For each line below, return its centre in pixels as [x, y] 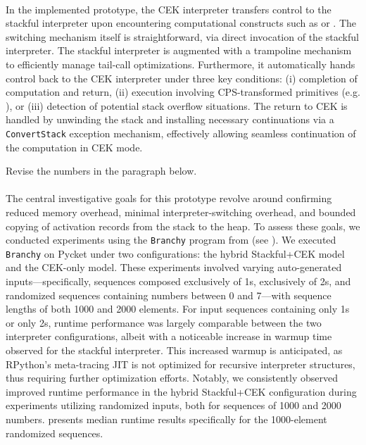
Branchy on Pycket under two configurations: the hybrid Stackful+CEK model [175, 253]
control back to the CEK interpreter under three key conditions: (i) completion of [182, 78]
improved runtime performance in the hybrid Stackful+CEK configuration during [181, 391]
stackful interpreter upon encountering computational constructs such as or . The [181, 23]
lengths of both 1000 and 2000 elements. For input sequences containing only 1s [178, 309]
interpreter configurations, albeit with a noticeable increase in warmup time [169, 336]
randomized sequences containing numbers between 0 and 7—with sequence [169, 295]
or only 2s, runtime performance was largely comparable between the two [164, 322]
